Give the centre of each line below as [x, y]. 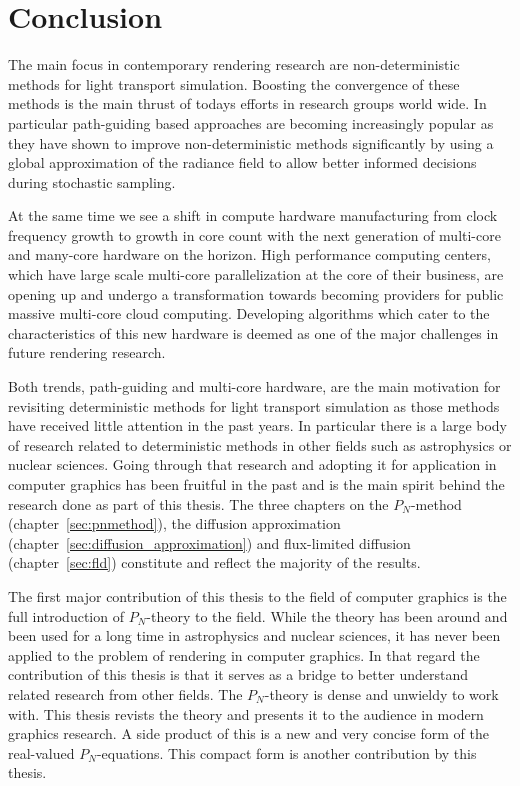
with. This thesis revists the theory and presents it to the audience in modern [246, 713]
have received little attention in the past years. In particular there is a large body [258, 425]
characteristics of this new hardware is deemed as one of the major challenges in [253, 332]
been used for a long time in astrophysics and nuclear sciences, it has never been [254, 635]
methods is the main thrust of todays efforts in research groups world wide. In [247, 103]
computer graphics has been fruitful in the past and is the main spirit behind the [256, 484]
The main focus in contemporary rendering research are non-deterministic [234, 64]
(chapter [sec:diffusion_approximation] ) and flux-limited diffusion [209, 542]
